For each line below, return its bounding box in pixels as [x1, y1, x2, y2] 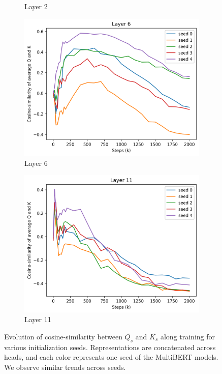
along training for [160, 331, 215, 341]
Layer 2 [24, 1, 48, 11]
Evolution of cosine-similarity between [4, 331, 122, 341]
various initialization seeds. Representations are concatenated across [4, 341, 216, 352]
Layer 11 [24, 314, 51, 325]
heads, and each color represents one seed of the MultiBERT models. [4, 352, 218, 362]
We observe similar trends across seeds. [4, 361, 126, 372]
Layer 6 [24, 157, 48, 168]
